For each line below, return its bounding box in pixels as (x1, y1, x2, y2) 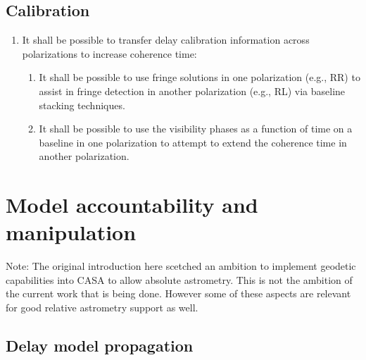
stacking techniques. (39, 97, 125, 112)
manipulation (6, 218, 137, 247)
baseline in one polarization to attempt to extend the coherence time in (39, 135, 347, 149)
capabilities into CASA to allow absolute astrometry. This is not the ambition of (6, 272, 353, 287)
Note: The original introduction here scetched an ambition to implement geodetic (6, 259, 356, 273)
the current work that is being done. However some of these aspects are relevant (6, 286, 351, 301)
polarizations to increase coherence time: (22, 46, 197, 61)
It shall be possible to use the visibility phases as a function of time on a (39, 121, 353, 136)
